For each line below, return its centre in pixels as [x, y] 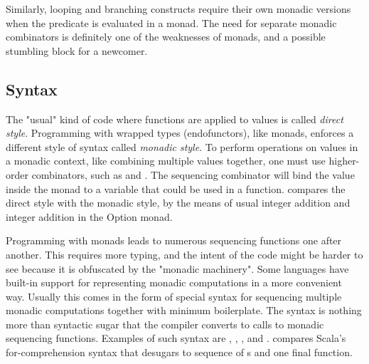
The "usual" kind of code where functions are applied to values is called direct [175, 119]
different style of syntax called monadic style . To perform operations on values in [182, 146]
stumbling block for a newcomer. [77, 50]
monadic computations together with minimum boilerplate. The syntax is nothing [184, 310]
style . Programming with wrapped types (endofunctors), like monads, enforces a [180, 133]
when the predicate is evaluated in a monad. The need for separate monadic [171, 22]
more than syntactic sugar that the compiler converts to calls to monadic [165, 324]
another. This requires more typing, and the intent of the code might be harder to [184, 254]
